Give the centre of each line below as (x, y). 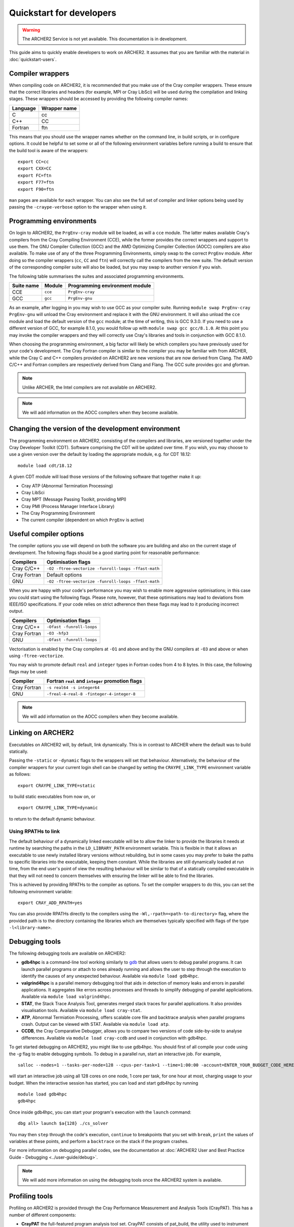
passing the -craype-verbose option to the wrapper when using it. (78, 207)
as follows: (20, 774)
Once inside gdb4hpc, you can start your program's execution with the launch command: (100, 1112)
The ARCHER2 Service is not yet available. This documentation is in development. (105, 39)
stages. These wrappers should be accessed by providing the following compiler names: (98, 99)
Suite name (25, 286)
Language (24, 108)
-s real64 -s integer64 (73, 687)
